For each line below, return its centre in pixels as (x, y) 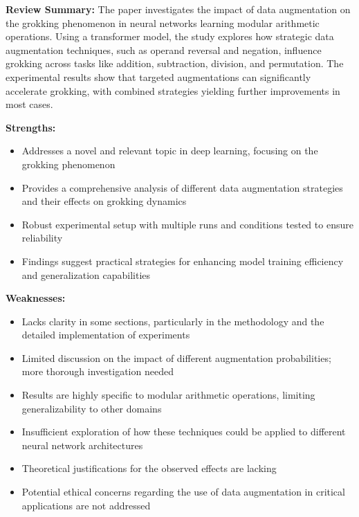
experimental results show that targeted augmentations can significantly (158, 76)
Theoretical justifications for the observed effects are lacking (149, 468)
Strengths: (31, 127)
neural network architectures (82, 445)
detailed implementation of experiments (106, 335)
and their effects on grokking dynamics (104, 201)
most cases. (29, 104)
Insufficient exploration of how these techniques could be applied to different (184, 432)
